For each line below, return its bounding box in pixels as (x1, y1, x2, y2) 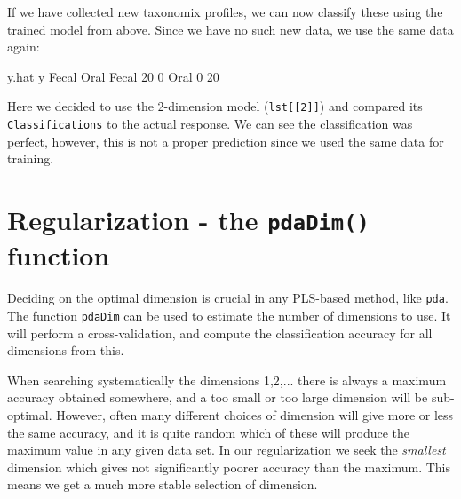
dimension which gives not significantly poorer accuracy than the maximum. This (7, 457, 450, 476)
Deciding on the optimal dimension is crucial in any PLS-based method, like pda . (7, 289, 449, 307)
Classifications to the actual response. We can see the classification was (7, 115, 413, 133)
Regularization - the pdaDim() (7, 202, 370, 238)
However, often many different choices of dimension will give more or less (56, 406, 454, 424)
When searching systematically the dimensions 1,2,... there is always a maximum (7, 370, 447, 389)
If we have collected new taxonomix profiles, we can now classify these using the (7, 3, 443, 20)
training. (7, 149, 54, 168)
